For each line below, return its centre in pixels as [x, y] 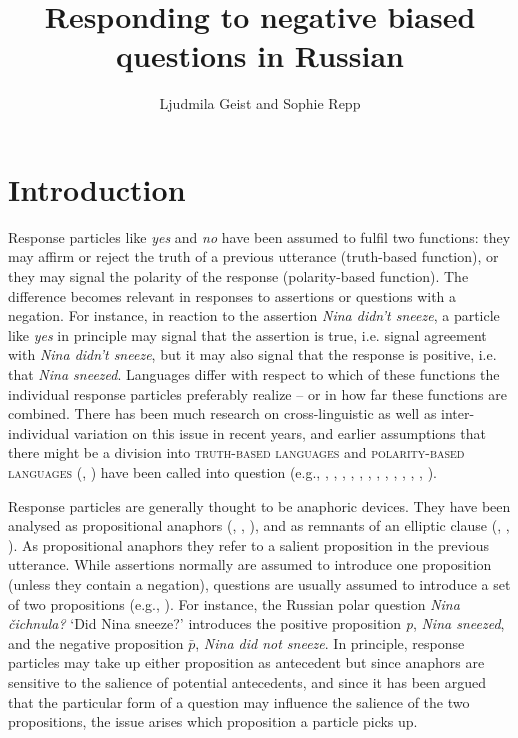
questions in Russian [260, 55]
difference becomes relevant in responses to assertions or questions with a [232, 295]
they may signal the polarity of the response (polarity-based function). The [238, 276]
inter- [458, 413]
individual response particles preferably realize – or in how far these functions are [257, 393]
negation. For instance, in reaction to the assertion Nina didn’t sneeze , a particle [254, 315]
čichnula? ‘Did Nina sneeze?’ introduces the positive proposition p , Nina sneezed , [256, 623]
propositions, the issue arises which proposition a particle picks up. [213, 721]
